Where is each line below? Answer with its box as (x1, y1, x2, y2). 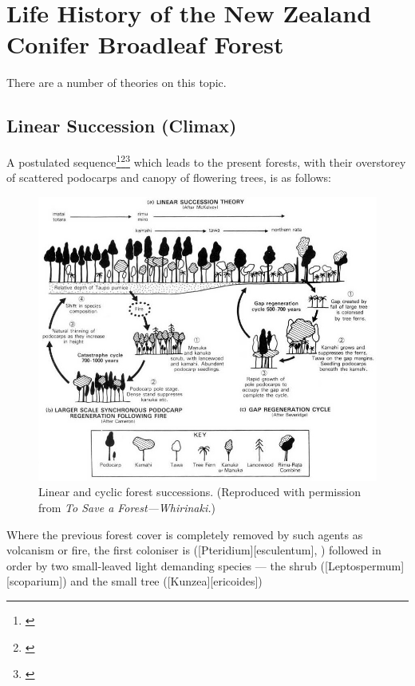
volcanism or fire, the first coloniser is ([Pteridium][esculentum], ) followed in (6, 542, 381, 558)
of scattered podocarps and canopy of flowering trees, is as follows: (6, 169, 331, 186)
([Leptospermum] (320, 557, 405, 574)
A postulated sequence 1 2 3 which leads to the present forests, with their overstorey (6, 152, 406, 170)
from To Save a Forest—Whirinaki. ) (38, 499, 215, 516)
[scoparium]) (6, 573, 67, 589)
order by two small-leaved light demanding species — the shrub (6, 557, 317, 574)
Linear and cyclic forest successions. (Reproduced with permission (38, 483, 361, 500)
